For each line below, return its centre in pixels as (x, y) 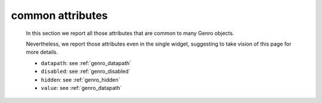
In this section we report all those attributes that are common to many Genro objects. (130, 33)
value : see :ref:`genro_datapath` (81, 88)
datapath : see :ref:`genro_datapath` (86, 63)
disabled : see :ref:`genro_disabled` (86, 72)
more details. (42, 52)
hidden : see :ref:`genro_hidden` (80, 79)
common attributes (59, 15)
